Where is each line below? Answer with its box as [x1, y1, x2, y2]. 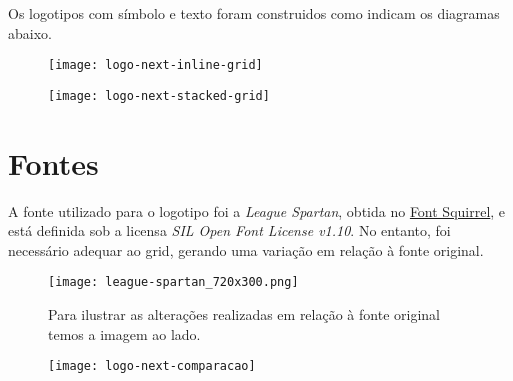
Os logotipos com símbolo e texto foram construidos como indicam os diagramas [8, 3, 500, 23]
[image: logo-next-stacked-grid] [48, 88, 270, 103]
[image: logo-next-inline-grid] [48, 58, 263, 73]
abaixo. [8, 22, 52, 43]
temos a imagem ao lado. [48, 323, 201, 344]
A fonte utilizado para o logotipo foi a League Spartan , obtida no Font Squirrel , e [8, 200, 506, 221]
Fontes [8, 142, 99, 183]
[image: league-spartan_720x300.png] [48, 275, 299, 290]
